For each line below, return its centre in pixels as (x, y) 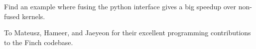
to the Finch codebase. (39, 42)
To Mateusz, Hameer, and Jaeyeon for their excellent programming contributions (128, 33)
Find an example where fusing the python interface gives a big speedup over (120, 6)
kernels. (34, 16)
